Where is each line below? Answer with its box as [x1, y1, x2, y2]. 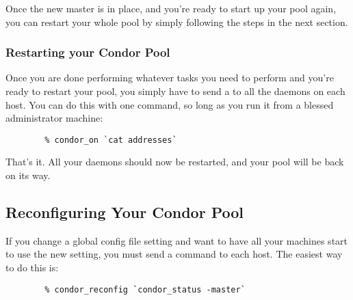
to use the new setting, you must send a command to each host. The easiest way [5, 247, 343, 261]
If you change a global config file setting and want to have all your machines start [5, 233, 348, 247]
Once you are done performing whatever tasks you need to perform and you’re [5, 70, 334, 85]
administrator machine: [5, 111, 103, 125]
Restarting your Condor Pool [5, 44, 170, 61]
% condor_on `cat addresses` [44, 135, 177, 145]
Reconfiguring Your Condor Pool [5, 202, 244, 223]
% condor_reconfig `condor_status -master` [44, 284, 246, 295]
